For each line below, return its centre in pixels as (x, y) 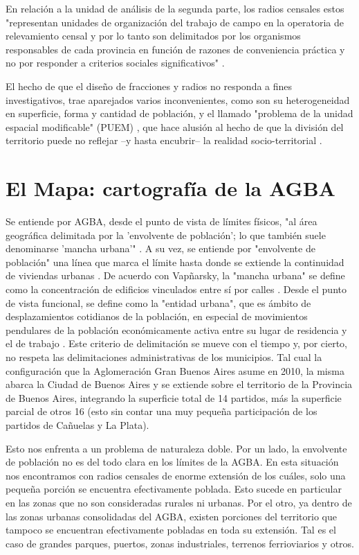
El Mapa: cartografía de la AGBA (171, 188)
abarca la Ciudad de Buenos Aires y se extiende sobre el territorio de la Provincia (179, 384)
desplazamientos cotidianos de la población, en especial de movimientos (157, 316)
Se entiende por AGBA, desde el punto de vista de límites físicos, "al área (162, 221)
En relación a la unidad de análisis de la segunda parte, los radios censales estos (175, 8)
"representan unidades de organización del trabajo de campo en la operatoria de (175, 22)
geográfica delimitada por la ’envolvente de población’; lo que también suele (166, 235)
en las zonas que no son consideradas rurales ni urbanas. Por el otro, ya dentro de (179, 502)
